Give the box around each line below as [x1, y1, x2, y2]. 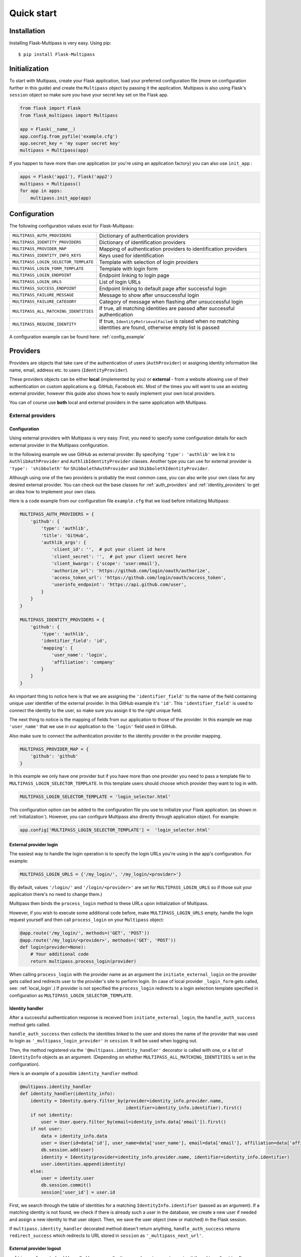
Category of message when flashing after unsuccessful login [99, 298, 243, 305]
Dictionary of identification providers [99, 239, 186, 246]
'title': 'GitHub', [41, 532, 89, 538]
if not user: [30, 1126, 63, 1132]
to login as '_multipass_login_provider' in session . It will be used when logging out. [9, 1038, 198, 1044]
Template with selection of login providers [99, 258, 198, 265]
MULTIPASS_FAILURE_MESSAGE [12, 292, 74, 298]
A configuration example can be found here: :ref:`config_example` [9, 333, 145, 339]
